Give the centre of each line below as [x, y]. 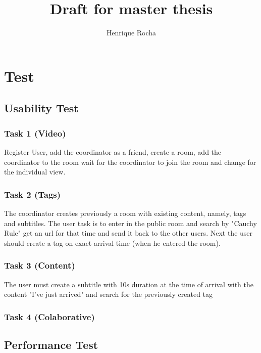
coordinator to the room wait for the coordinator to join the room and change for [130, 162]
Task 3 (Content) [40, 265]
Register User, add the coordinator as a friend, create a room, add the [113, 151]
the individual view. [35, 172]
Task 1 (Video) [35, 133]
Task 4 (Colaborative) [49, 316]
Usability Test [41, 108]
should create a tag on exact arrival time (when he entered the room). [112, 242]
